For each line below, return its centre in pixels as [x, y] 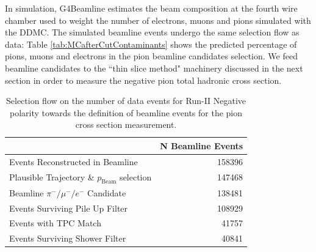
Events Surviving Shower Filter [68, 238]
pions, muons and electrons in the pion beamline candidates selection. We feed [151, 56]
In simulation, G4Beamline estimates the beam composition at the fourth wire [151, 8]
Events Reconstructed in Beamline [74, 161]
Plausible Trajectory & [52, 176]
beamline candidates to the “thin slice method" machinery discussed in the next [154, 68]
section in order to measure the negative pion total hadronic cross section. [143, 80]
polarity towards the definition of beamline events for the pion [126, 112]
